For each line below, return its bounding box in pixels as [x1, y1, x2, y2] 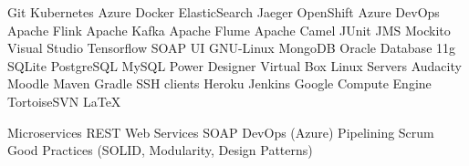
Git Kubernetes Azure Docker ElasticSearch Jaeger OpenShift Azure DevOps [7, 3, 440, 21]
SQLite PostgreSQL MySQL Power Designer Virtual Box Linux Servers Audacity [7, 56, 462, 75]
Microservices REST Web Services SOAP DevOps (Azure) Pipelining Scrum [7, 122, 434, 141]
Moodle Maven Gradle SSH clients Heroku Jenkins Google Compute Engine [7, 74, 432, 93]
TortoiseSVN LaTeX [7, 91, 121, 110]
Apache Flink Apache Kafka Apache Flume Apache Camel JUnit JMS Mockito [7, 20, 451, 39]
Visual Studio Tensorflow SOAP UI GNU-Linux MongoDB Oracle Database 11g [7, 38, 456, 57]
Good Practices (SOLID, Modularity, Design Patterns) [7, 140, 313, 160]
